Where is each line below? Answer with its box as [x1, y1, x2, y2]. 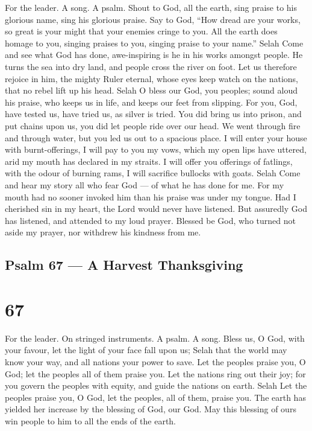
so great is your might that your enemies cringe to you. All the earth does [5, 25, 278, 37]
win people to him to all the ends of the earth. [5, 414, 176, 427]
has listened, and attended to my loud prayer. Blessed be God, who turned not [5, 214, 296, 226]
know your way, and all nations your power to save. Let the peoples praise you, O [5, 355, 306, 368]
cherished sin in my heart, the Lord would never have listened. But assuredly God [5, 202, 307, 215]
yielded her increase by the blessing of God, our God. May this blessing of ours [5, 403, 296, 415]
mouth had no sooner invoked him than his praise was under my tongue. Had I [5, 190, 296, 203]
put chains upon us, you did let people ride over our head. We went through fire [5, 119, 301, 132]
